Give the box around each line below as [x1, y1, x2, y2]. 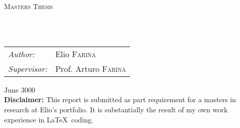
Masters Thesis [4, 1, 53, 11]
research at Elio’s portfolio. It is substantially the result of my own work [4, 104, 228, 114]
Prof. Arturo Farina [55, 62, 126, 74]
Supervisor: [8, 62, 47, 74]
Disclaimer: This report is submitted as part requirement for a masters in [4, 94, 236, 105]
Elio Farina [55, 48, 96, 60]
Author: [8, 48, 35, 60]
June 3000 [4, 84, 35, 95]
